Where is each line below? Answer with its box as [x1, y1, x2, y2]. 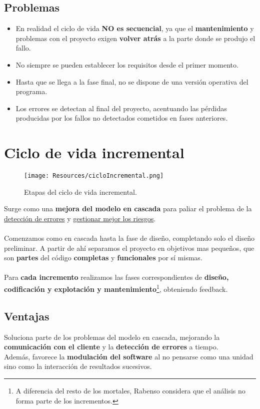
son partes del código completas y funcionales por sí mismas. [4, 252, 202, 263]
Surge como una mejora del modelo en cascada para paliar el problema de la [4, 203, 252, 214]
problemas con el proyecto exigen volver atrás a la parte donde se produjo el [15, 33, 255, 43]
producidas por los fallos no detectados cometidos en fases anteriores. [15, 113, 228, 123]
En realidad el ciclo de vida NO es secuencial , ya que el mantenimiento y [15, 23, 254, 34]
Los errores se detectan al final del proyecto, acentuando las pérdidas [15, 103, 227, 113]
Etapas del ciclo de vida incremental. [24, 186, 137, 197]
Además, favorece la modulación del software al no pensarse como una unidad [4, 351, 253, 361]
